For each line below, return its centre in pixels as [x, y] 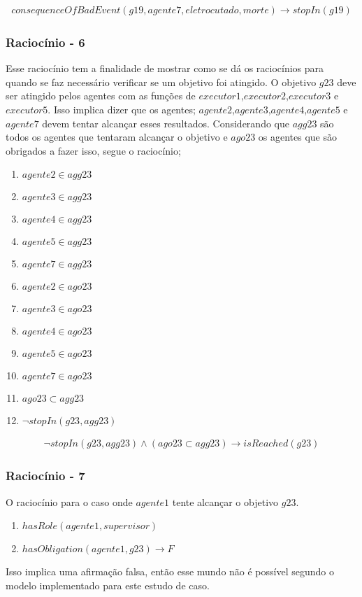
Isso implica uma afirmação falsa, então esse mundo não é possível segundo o [170, 571]
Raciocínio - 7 [45, 476]
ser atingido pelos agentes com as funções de [101, 96]
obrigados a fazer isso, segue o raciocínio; [93, 150]
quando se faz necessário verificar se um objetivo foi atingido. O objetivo [161, 82]
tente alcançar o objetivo [225, 501]
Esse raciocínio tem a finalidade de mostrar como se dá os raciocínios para [165, 68]
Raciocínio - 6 [45, 42]
